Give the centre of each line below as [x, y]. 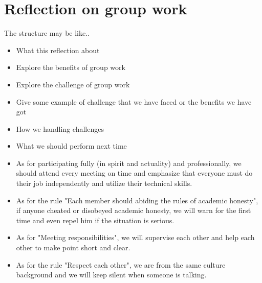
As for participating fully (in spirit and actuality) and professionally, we [129, 163]
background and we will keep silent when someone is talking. [111, 275]
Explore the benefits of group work [71, 67]
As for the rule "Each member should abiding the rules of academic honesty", [137, 200]
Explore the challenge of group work [73, 84]
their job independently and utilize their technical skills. [104, 183]
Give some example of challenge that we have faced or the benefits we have [134, 101]
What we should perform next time [71, 146]
